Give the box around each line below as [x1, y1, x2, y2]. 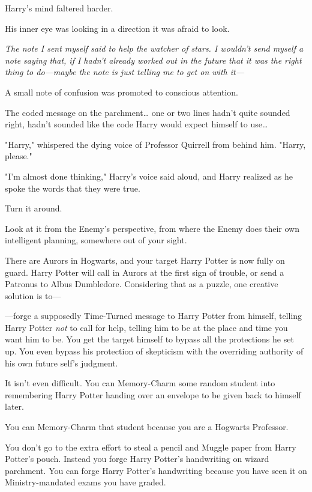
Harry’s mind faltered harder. [5, 2, 113, 14]
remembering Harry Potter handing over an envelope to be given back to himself [5, 388, 301, 401]
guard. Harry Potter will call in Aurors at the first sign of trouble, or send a [5, 266, 284, 278]
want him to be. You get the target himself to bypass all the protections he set [5, 333, 294, 345]
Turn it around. [5, 202, 62, 214]
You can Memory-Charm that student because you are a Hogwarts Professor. [5, 421, 289, 433]
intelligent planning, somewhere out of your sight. [5, 234, 187, 246]
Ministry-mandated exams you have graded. [5, 476, 166, 488]
